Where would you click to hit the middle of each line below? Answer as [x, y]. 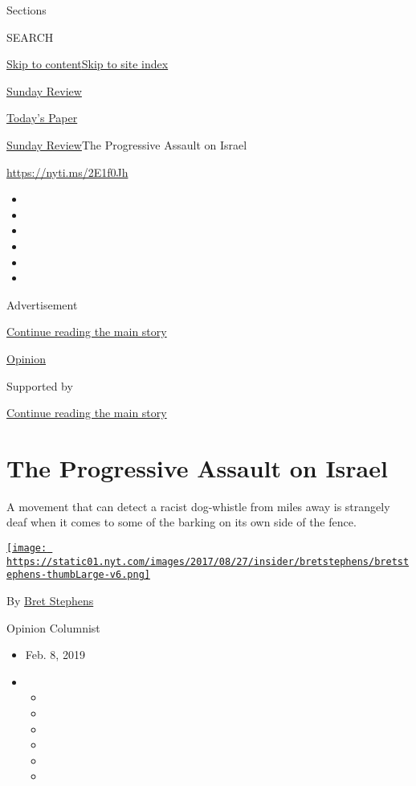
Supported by [40, 385]
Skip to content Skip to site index [88, 64]
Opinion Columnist [53, 627]
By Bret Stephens [50, 600]
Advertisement [42, 304]
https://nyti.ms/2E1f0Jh [67, 172]
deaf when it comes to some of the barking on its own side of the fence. [181, 522]
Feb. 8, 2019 [55, 655]
